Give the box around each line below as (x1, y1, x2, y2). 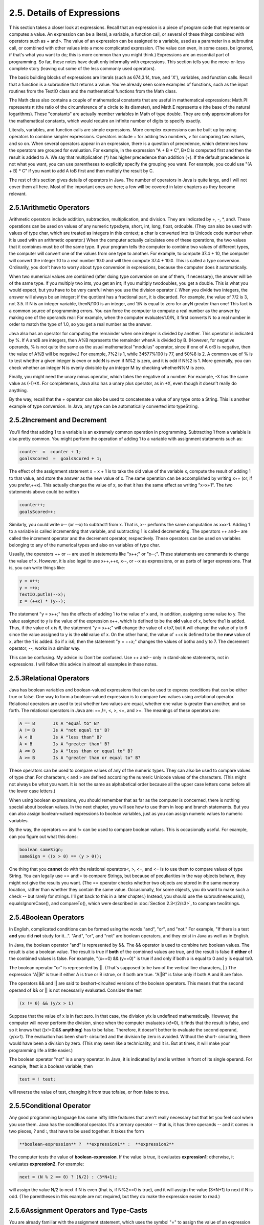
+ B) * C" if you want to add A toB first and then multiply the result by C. (9, 168, 154, 174)
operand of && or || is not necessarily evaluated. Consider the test (9, 987, 142, 993)
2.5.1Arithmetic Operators (9, 203, 90, 212)
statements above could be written (9, 489, 79, 495)
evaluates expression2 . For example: (9, 1161, 84, 1167)
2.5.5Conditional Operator (9, 1102, 91, 1110)
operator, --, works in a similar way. (9, 645, 81, 651)
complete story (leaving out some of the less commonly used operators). (9, 65, 156, 71)
